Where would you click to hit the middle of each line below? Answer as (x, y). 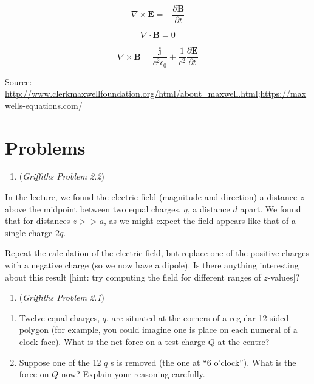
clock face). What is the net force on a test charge (112, 342)
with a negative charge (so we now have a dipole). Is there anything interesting (152, 265)
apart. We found (271, 208)
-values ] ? (284, 277)
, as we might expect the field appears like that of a (200, 221)
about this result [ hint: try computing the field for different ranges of (133, 277)
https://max (283, 93)
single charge (29, 232)
